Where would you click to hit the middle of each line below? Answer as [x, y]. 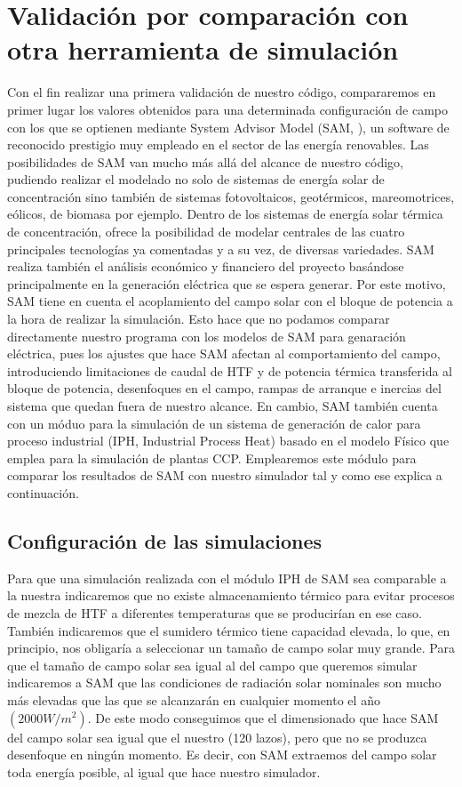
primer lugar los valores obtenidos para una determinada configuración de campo [227, 109]
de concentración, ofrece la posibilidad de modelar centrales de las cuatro [206, 232]
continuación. [43, 492]
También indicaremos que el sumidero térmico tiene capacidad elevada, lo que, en [229, 630]
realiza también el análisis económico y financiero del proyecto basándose [206, 266]
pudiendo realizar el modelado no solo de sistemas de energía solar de [196, 179]
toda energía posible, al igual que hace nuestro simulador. [164, 771]
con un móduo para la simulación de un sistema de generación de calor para [214, 423]
